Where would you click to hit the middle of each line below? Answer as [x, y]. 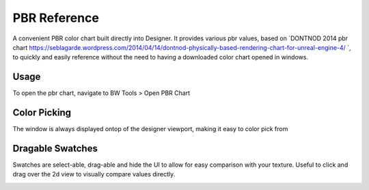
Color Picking [42, 113]
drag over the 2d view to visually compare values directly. [94, 174]
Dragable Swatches [55, 148]
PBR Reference [56, 18]
